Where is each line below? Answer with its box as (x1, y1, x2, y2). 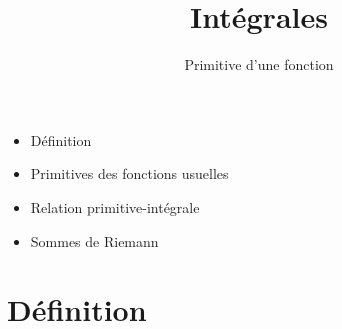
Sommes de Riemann (30, 230, 159, 251)
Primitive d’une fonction (184, 54, 334, 75)
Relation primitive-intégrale (30, 196, 200, 217)
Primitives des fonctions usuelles (30, 163, 229, 184)
